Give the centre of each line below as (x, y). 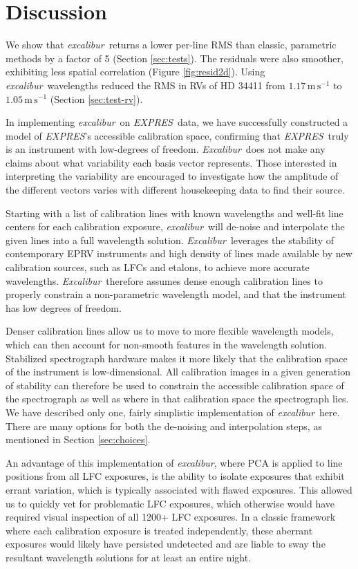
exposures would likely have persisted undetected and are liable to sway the (166, 544)
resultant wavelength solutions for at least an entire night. (129, 557)
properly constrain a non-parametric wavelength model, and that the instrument (176, 294)
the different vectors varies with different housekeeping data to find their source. (175, 190)
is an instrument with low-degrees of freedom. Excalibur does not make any (166, 149)
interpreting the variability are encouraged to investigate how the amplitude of (172, 176)
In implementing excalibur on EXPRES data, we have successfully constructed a (177, 122)
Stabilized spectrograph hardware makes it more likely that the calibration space (177, 358)
